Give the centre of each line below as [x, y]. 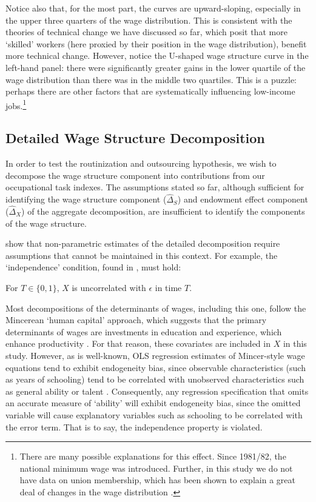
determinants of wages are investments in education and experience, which [144, 331]
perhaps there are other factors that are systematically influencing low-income [150, 91]
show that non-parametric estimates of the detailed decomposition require [143, 243]
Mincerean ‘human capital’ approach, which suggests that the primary [136, 320]
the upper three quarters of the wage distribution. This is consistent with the [149, 20]
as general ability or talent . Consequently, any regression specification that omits [157, 391]
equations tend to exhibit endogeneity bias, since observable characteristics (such [156, 367]
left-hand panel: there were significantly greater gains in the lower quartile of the [156, 67]
